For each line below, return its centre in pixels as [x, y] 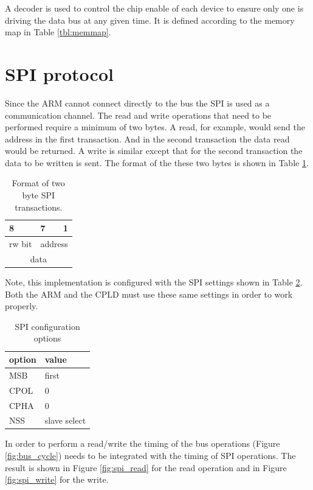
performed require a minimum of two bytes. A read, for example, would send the [155, 127]
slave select [65, 420]
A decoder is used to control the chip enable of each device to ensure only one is [154, 8]
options [47, 338]
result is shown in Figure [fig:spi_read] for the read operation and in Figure [146, 467]
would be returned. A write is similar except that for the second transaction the [154, 151]
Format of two [38, 183]
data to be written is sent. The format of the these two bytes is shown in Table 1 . [157, 162]
